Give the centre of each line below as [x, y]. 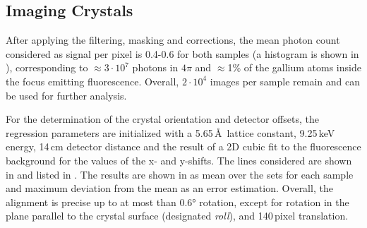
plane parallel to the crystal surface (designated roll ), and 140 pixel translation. [177, 216]
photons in [155, 67]
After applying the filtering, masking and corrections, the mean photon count [173, 40]
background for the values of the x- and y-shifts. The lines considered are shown [179, 160]
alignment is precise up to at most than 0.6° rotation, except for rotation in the [178, 202]
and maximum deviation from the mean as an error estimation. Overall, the [169, 188]
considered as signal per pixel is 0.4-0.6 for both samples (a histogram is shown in [182, 53]
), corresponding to [47, 67]
